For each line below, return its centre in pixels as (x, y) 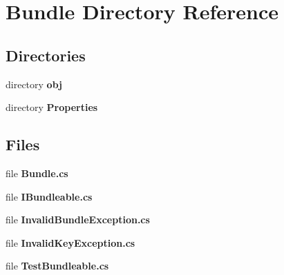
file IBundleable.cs (49, 196)
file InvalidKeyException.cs (70, 242)
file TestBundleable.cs (57, 266)
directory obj (34, 84)
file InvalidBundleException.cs (78, 220)
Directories (46, 55)
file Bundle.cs (37, 173)
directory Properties (52, 107)
